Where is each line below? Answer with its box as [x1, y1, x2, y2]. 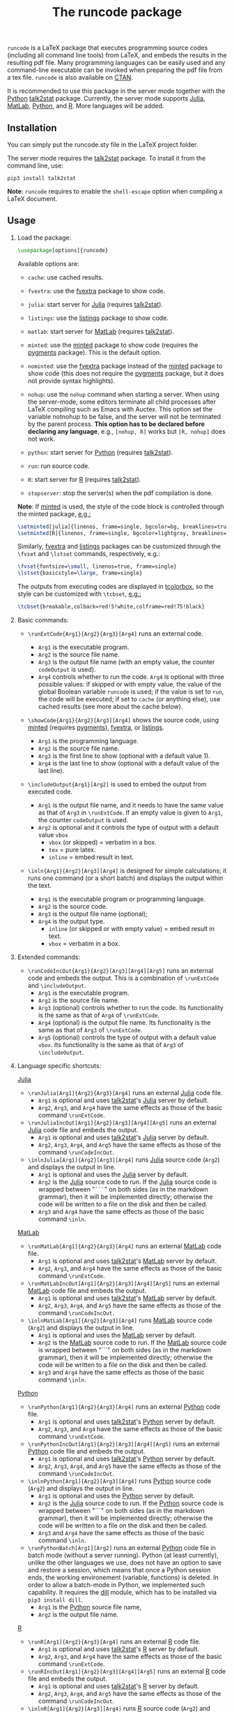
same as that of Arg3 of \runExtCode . [38, 1026, 143, 1034]
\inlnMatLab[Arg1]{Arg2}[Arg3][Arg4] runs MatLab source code [27, 1316, 212, 1324]
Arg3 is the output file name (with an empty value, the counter [38, 658, 215, 666]
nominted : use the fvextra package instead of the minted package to [27, 361, 223, 370]
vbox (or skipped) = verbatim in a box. [48, 838, 157, 847]
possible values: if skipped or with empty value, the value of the [38, 680, 221, 689]
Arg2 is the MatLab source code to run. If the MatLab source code [38, 1338, 227, 1347]
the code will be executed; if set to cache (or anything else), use [38, 695, 221, 703]
